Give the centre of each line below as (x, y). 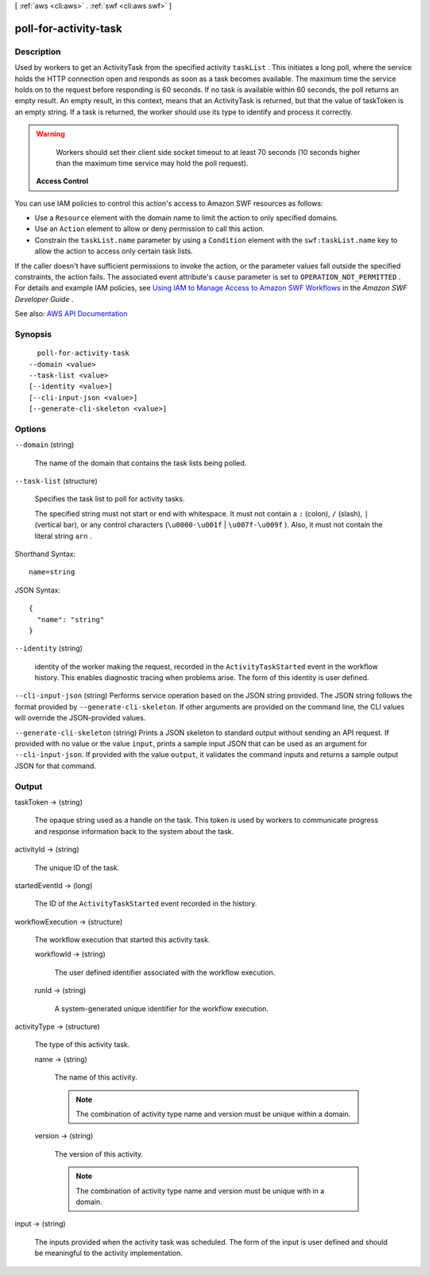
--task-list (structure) (56, 481)
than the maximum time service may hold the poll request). (152, 163)
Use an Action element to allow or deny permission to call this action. (150, 229)
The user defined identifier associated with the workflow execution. (165, 972)
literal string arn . (63, 535)
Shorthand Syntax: (45, 554)
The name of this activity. (96, 1077)
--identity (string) (49, 648)
